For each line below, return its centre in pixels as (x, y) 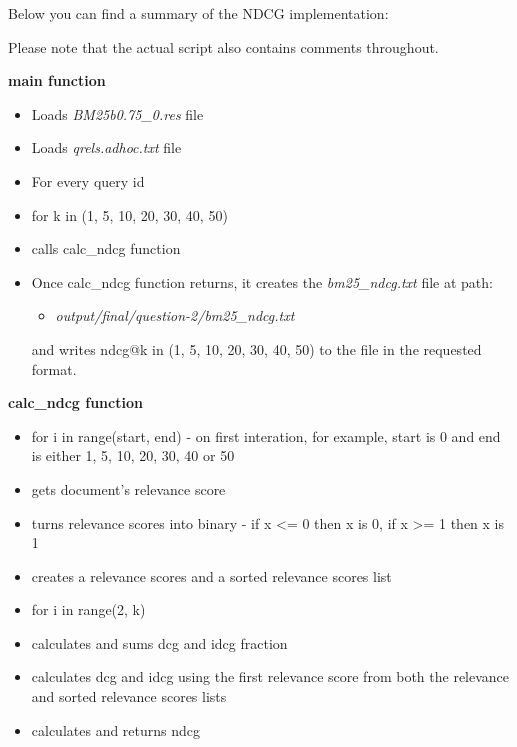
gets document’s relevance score (128, 488)
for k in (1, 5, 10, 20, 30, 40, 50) (129, 214)
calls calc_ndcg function (106, 248)
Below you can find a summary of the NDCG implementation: (198, 13)
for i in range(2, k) (88, 609)
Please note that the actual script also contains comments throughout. (223, 46)
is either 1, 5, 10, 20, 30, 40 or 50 (133, 455)
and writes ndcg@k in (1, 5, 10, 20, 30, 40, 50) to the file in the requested (256, 348)
